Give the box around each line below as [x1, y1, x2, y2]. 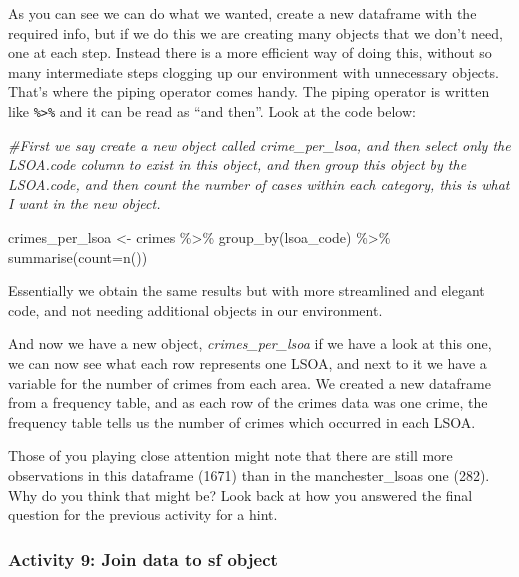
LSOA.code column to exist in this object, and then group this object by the [8, 154, 467, 175]
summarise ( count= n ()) [8, 246, 148, 267]
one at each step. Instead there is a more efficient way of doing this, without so [8, 42, 492, 63]
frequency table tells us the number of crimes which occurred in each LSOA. [8, 411, 476, 432]
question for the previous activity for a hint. [8, 504, 278, 525]
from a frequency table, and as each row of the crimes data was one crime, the [8, 392, 488, 413]
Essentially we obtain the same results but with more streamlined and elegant [8, 280, 485, 301]
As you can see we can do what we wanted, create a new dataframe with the [8, 3, 477, 23]
